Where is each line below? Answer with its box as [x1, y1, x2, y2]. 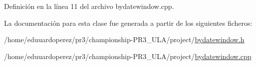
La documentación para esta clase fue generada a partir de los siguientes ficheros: [4, 17, 253, 28]
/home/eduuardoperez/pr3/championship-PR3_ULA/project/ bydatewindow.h [4, 34, 245, 45]
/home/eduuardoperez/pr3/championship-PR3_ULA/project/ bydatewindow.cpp [4, 51, 252, 61]
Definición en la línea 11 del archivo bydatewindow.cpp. [4, 1, 174, 11]
